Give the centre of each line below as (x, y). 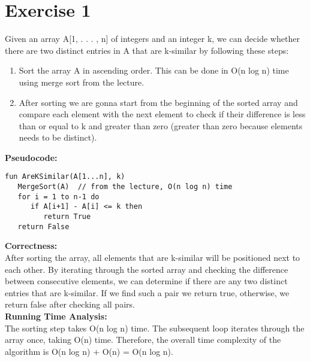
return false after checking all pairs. (70, 304)
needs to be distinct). (58, 137)
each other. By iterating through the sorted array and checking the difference (147, 269)
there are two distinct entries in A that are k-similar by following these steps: (147, 50)
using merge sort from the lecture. (82, 82)
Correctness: (31, 246)
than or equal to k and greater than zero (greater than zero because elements (161, 125)
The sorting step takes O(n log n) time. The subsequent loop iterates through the (155, 328)
